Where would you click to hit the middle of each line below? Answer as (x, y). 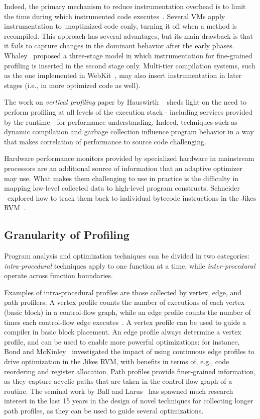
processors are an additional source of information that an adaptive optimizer (123, 168)
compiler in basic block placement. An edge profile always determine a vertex (123, 332)
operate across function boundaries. (58, 275)
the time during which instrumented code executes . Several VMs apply (115, 16)
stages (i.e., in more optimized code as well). (72, 85)
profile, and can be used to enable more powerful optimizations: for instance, (122, 341)
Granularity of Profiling (67, 235)
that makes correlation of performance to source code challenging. (105, 141)
